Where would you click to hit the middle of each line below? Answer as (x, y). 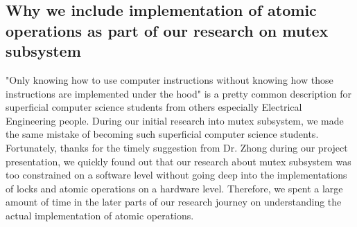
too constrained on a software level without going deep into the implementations (176, 175)
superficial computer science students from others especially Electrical (154, 107)
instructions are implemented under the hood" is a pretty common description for (178, 93)
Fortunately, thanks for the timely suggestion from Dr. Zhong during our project (177, 147)
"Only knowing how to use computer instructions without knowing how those (169, 79)
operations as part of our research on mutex (167, 30)
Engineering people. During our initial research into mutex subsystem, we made (175, 120)
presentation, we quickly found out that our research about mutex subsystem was (178, 161)
